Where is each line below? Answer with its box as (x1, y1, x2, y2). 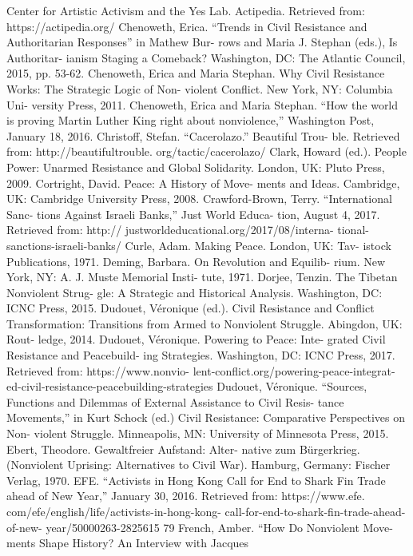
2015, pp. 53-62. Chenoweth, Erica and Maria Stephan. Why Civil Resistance (6, 65, 385, 81)
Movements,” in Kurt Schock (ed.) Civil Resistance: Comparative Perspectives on (6, 409, 406, 426)
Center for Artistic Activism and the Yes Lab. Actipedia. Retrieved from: (6, 2, 365, 18)
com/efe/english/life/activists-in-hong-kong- (6, 503, 221, 519)
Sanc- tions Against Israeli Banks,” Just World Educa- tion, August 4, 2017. (6, 205, 380, 222)
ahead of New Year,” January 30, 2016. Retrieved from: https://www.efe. (6, 487, 365, 504)
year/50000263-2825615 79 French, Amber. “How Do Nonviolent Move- (46, 518, 393, 535)
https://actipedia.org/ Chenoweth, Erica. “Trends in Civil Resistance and (6, 18, 367, 34)
